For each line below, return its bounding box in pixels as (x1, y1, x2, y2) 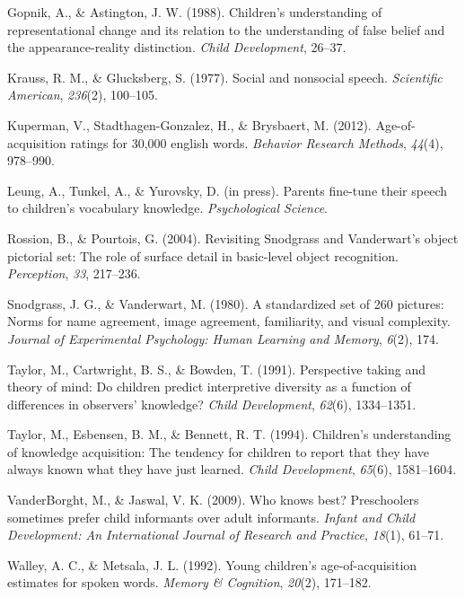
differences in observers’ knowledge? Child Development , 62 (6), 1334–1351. (7, 394, 417, 413)
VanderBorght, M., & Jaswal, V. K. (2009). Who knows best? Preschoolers (7, 490, 419, 509)
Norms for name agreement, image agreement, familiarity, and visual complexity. (7, 312, 451, 330)
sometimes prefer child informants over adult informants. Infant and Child (7, 507, 416, 526)
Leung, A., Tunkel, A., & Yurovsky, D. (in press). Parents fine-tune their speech (7, 180, 447, 199)
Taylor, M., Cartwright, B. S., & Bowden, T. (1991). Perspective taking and (7, 359, 426, 378)
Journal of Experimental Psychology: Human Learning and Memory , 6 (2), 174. (7, 329, 439, 347)
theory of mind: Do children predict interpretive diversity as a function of (7, 377, 411, 396)
